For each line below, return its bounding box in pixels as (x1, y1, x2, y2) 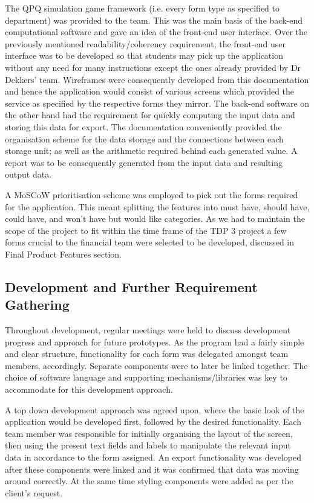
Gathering (5, 295, 70, 314)
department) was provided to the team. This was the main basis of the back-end (5, 13, 303, 26)
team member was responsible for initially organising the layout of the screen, (5, 427, 293, 439)
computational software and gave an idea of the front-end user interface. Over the (5, 25, 308, 38)
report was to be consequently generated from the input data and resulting (5, 156, 283, 168)
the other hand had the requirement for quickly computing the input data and (5, 108, 295, 121)
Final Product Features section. (5, 247, 122, 260)
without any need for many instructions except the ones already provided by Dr (5, 61, 301, 73)
